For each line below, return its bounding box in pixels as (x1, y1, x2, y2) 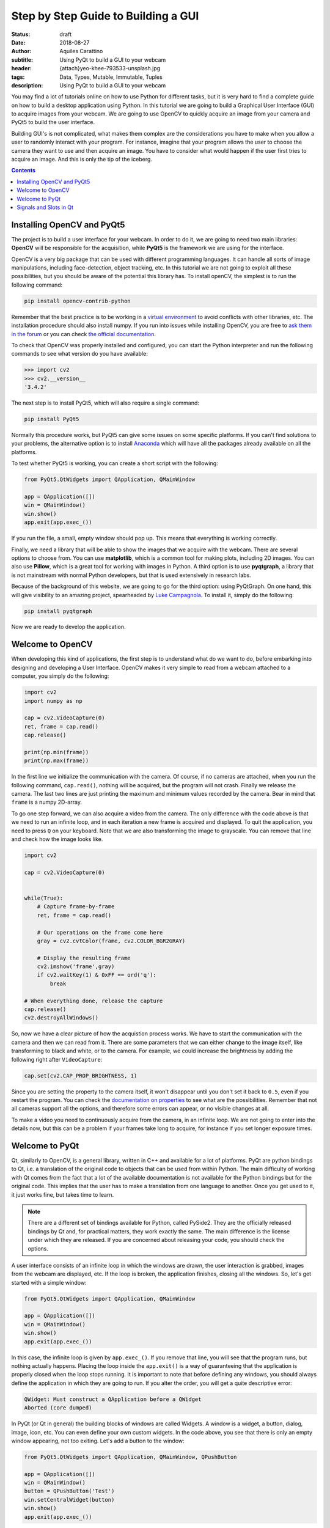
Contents (11, 167, 36, 174)
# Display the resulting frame (37, 954, 131, 961)
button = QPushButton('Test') (24, 1488, 115, 1494)
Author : (11, 48, 32, 55)
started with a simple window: (11, 1279, 87, 1286)
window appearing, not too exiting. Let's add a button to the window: (11, 1437, 185, 1444)
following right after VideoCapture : (11, 1056, 103, 1063)
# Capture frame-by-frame (37, 903, 115, 910)
